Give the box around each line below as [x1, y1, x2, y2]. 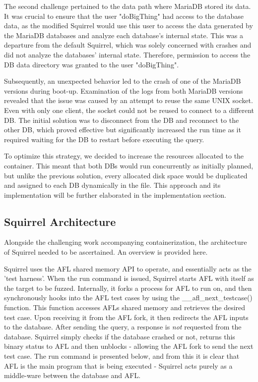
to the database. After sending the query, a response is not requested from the [4, 322, 242, 332]
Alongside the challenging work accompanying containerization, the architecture [4, 237, 247, 247]
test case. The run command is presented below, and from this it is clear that [4, 351, 240, 361]
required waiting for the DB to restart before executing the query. [4, 134, 204, 144]
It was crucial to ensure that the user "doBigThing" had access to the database [4, 10, 244, 21]
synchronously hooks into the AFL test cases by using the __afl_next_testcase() [4, 292, 253, 303]
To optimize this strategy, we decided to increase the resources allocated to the [4, 151, 244, 161]
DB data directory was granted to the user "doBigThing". [4, 59, 179, 69]
